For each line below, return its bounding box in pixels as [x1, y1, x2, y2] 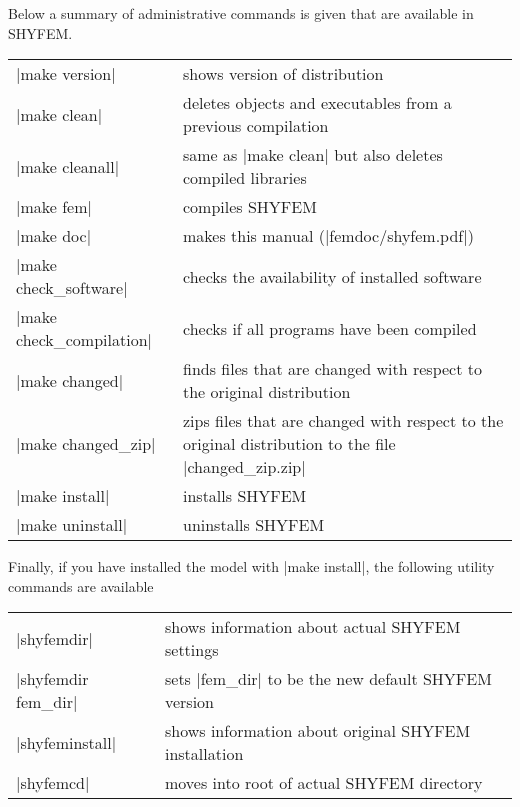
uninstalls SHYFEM [182, 513, 325, 537]
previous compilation [182, 114, 329, 138]
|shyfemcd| [16, 771, 90, 795]
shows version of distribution [182, 62, 384, 86]
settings [164, 638, 219, 662]
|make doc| [16, 224, 92, 248]
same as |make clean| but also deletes [182, 143, 443, 167]
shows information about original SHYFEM [164, 719, 471, 743]
